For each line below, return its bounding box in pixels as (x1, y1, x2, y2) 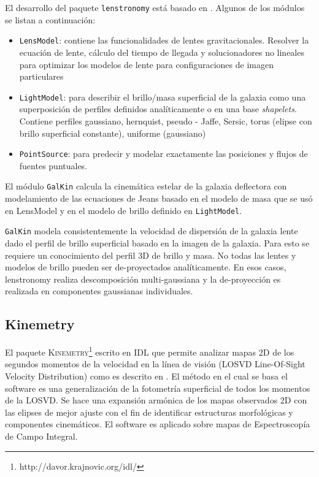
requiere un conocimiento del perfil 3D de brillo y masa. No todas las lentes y (5, 248, 296, 261)
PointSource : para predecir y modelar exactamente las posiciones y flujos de (19, 147, 308, 160)
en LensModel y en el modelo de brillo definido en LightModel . (5, 204, 242, 216)
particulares (19, 70, 64, 83)
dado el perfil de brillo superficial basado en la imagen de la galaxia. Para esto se (5, 236, 310, 249)
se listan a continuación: (5, 13, 96, 26)
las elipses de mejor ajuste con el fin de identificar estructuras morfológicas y (5, 405, 293, 418)
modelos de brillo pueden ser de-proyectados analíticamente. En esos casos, (5, 261, 286, 273)
